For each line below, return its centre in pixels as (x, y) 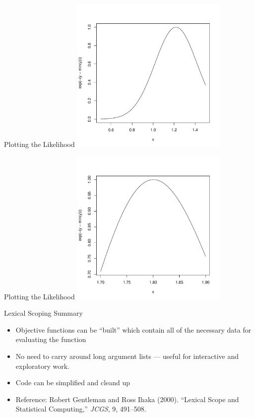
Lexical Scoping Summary (43, 313)
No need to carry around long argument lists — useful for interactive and (127, 356)
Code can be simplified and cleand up (73, 382)
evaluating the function (51, 339)
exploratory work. (43, 366)
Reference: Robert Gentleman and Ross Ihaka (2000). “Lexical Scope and (127, 399)
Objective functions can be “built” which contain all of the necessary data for (133, 329)
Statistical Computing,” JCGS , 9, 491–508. (81, 409)
